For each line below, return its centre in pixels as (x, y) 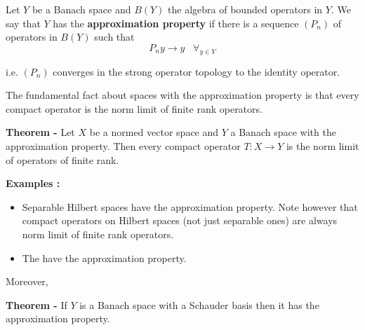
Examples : (33, 183)
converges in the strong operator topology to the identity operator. (197, 71)
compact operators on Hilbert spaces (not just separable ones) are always (180, 220)
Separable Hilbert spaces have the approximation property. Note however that (190, 206)
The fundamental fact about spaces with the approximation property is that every (182, 95)
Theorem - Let (40, 132)
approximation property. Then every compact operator (123, 145)
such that (114, 37)
